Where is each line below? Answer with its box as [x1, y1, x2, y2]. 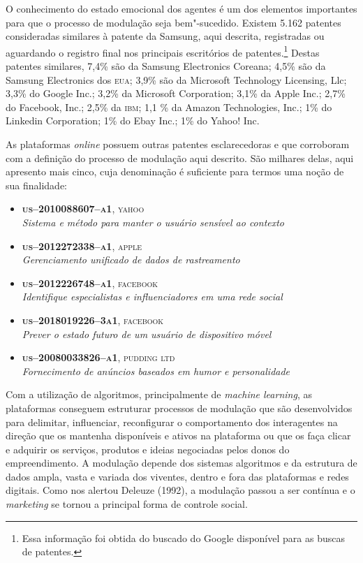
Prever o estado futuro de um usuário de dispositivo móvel [22, 326, 272, 341]
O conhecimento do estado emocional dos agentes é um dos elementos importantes [6, 1, 357, 15]
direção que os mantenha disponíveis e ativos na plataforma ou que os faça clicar [6, 428, 351, 443]
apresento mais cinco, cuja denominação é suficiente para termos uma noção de [6, 164, 344, 179]
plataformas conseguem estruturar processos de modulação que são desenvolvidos [6, 400, 353, 415]
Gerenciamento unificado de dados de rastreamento [22, 252, 240, 267]
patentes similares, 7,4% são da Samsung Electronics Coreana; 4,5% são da [6, 59, 326, 73]
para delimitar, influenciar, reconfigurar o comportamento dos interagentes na [6, 414, 338, 429]
